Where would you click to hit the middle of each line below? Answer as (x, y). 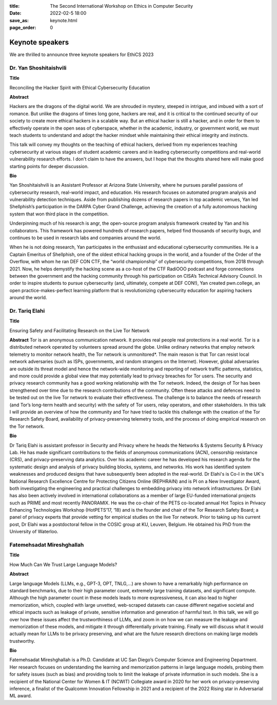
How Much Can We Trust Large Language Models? (63, 564)
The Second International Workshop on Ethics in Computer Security (122, 6)
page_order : (23, 28)
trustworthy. (22, 641)
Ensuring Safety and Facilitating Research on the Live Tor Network (80, 330)
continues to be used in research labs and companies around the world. (85, 238)
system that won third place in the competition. (59, 214)
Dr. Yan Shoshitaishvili (38, 68)
